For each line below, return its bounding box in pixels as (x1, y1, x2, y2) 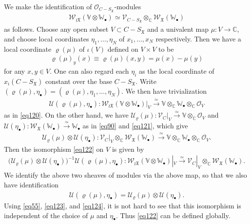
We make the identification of (4, 1, 92, 11)
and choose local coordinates (4, 33, 89, 43)
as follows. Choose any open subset (4, 24, 109, 34)
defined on (107, 43, 138, 54)
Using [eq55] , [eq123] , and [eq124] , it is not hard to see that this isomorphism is (4, 200, 241, 210)
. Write (135, 76, 156, 86)
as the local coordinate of (139, 66, 214, 76)
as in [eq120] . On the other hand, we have (4, 110, 129, 120)
